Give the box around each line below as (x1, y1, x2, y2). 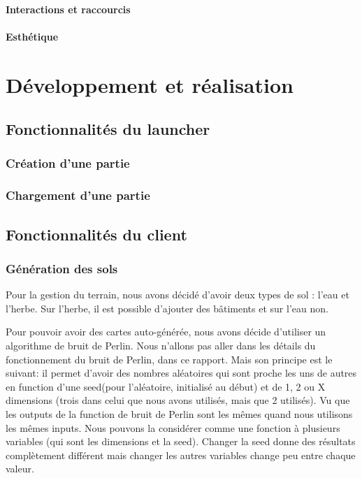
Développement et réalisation (6, 70, 294, 99)
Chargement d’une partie (6, 187, 150, 204)
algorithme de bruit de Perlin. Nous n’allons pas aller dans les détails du (6, 338, 316, 352)
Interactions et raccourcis (6, 1, 131, 16)
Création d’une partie (6, 154, 130, 172)
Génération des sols (6, 259, 118, 277)
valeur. (6, 461, 34, 476)
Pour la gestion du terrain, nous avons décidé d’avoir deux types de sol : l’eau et (6, 287, 349, 302)
